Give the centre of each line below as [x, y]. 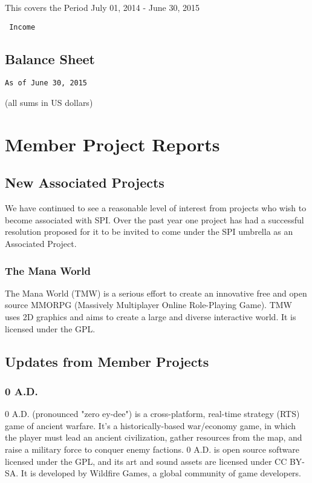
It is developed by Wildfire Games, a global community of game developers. [161, 473]
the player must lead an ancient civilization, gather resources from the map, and [154, 437]
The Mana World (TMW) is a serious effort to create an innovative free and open [156, 293]
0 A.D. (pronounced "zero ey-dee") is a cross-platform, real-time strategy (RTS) [152, 414]
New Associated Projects [85, 182]
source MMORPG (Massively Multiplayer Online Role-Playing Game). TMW [148, 305]
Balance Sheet [50, 58]
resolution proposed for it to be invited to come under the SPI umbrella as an [149, 232]
